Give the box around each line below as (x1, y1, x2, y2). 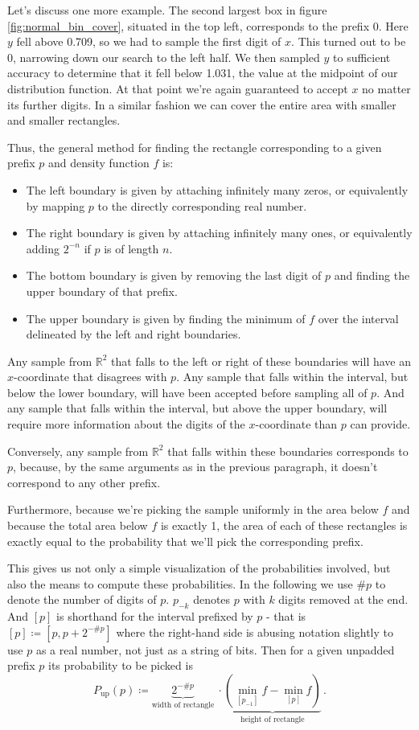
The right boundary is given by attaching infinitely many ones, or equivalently (26, 224, 413, 241)
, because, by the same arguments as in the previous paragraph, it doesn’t (13, 458, 378, 475)
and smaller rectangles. (7, 112, 121, 129)
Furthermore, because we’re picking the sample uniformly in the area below (7, 501, 379, 518)
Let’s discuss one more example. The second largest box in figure (7, 2, 327, 18)
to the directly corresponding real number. (97, 197, 307, 214)
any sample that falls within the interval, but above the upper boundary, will (7, 400, 388, 416)
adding (26, 240, 60, 256)
